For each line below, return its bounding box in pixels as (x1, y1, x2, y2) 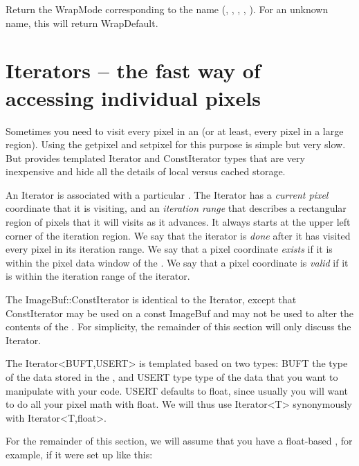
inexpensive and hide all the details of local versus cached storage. (6, 164, 286, 179)
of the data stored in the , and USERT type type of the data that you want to (6, 370, 338, 384)
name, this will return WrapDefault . (6, 15, 158, 30)
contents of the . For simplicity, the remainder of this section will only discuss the (6, 319, 351, 334)
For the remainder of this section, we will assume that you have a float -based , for (6, 433, 353, 448)
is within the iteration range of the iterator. (6, 269, 190, 283)
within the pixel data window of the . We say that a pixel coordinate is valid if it (6, 255, 349, 269)
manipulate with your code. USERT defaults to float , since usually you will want (6, 383, 348, 397)
